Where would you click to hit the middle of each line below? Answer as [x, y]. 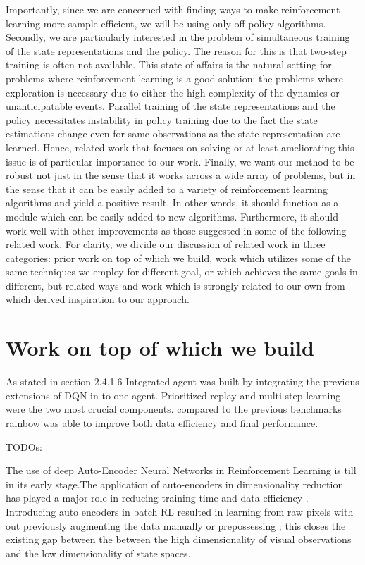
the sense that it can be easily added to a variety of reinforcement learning [167, 188]
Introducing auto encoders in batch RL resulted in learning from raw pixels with [180, 511]
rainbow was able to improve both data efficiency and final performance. [162, 422]
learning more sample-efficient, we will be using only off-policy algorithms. [166, 23]
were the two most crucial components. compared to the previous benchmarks [174, 409]
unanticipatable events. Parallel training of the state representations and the [171, 106]
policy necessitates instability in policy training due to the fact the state [162, 119]
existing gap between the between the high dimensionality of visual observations [179, 539]
